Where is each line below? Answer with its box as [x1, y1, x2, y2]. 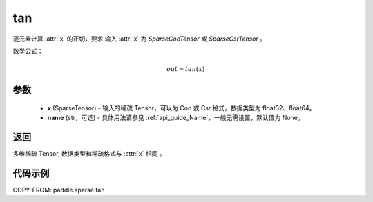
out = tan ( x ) [166, 65, 205, 73]
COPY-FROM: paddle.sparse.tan [12, 185, 105, 194]
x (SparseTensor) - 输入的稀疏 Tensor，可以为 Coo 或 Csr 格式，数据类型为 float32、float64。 [47, 103, 316, 112]
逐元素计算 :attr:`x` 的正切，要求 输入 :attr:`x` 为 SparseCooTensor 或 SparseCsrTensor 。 [12, 34, 266, 43]
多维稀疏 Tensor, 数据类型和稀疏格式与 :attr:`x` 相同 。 [12, 150, 166, 158]
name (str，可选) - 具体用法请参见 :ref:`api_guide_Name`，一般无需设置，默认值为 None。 [47, 114, 304, 122]
